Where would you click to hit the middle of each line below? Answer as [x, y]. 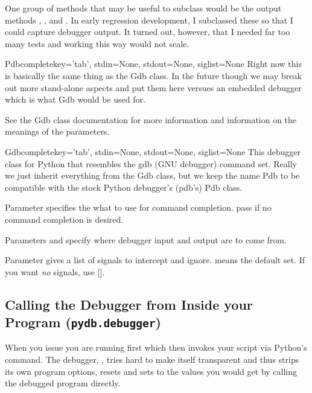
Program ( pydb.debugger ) [83, 322]
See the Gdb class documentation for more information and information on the [151, 119]
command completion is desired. [64, 219]
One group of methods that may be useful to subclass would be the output [143, 8]
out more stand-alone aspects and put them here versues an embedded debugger [153, 87]
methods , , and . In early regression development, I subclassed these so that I [149, 20]
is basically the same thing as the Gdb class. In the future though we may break [153, 75]
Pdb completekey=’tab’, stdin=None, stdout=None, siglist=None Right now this [154, 64]
